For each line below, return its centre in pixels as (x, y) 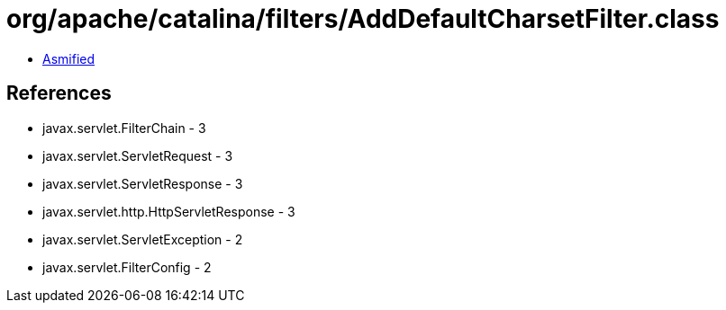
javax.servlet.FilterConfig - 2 (127, 267)
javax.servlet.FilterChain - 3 (124, 128)
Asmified (69, 58)
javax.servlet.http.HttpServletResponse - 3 (169, 211)
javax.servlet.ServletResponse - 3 (143, 183)
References (59, 93)
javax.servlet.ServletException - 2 (143, 239)
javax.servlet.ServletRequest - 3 (138, 155)
